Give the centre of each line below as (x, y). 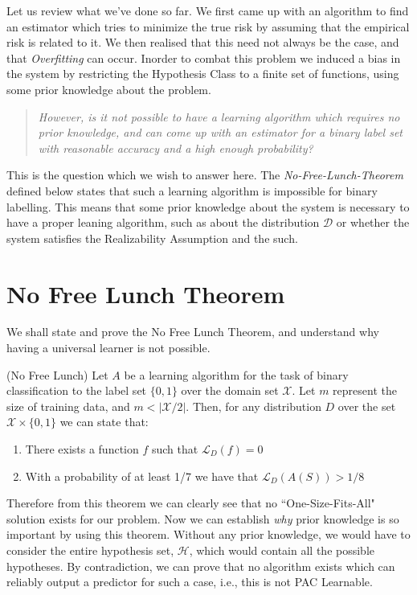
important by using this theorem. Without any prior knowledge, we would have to (208, 534)
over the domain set (230, 390)
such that (175, 449)
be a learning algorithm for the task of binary (236, 374)
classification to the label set (77, 390)
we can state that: (104, 422)
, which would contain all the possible (282, 550)
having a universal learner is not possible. (108, 348)
